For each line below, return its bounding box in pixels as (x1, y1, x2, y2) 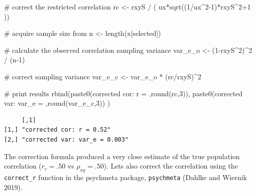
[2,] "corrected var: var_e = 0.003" (4, 136, 129, 143)
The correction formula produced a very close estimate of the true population (4, 151, 240, 161)
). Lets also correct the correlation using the (103, 161, 238, 171)
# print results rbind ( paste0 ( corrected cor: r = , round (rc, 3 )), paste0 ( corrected (4, 88, 243, 98)
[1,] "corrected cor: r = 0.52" (4, 126, 111, 134)
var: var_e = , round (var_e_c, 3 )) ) (4, 98, 110, 108)
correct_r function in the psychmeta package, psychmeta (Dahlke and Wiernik (4, 172, 247, 182)
